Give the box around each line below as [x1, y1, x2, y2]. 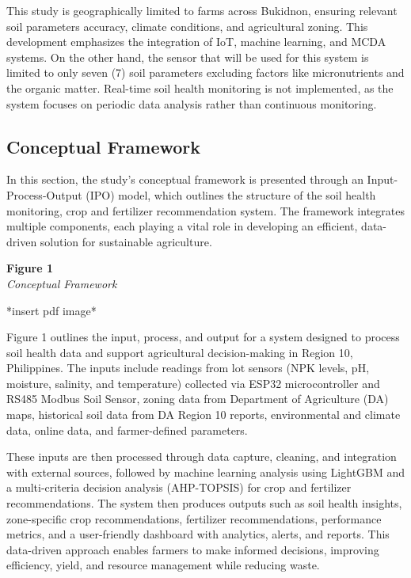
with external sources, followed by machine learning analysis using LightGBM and [6, 463, 405, 480]
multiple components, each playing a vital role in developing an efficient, [6, 218, 358, 234]
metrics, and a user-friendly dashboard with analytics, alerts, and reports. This [6, 526, 390, 542]
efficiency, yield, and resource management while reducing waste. [6, 557, 320, 573]
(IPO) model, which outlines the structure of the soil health [86, 186, 376, 203]
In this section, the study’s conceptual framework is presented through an [6, 171, 363, 188]
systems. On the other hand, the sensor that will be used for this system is [6, 48, 369, 65]
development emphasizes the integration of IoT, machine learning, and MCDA [6, 33, 386, 50]
